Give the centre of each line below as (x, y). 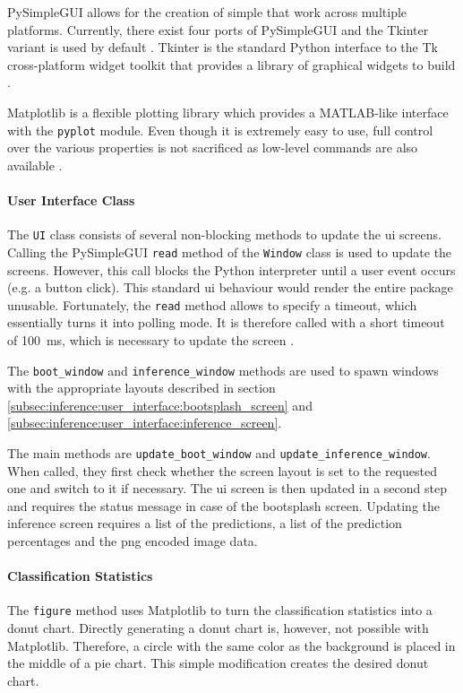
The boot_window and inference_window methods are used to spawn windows (223, 370)
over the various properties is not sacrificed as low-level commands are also (213, 147)
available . (35, 165)
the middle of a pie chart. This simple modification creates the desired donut (218, 663)
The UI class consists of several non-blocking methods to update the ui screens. (224, 234)
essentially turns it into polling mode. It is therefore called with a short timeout (226, 322)
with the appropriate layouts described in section (141, 388)
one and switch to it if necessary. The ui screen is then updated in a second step (227, 488)
